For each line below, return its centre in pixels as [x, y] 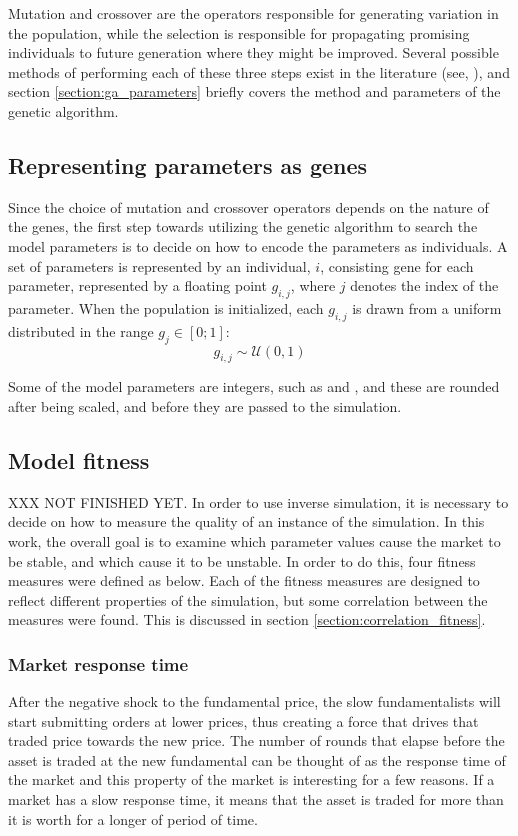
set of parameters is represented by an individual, [159, 265]
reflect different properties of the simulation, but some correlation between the [248, 599]
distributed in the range [81, 330]
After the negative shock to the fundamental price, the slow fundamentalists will [254, 701]
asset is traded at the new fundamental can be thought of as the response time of [257, 759]
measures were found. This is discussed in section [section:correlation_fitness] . [247, 619]
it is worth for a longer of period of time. [133, 818]
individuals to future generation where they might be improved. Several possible [253, 52]
